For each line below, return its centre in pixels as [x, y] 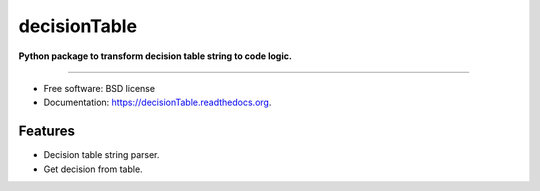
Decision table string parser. [101, 155]
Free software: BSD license [99, 88]
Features [46, 131]
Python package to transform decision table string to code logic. [155, 56]
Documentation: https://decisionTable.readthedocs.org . [157, 102]
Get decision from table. [93, 169]
